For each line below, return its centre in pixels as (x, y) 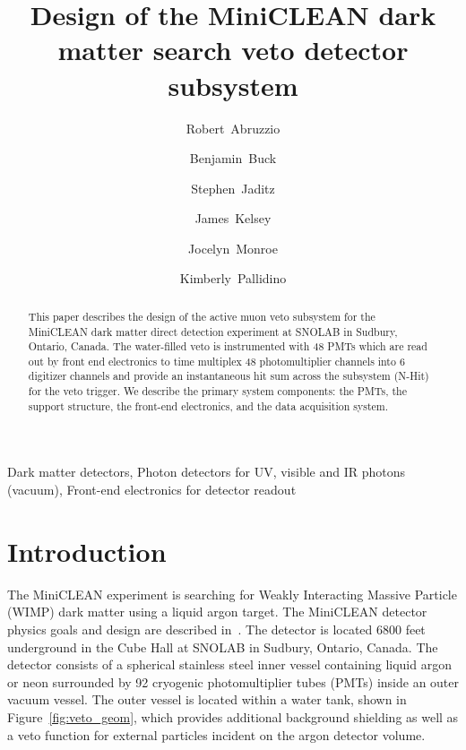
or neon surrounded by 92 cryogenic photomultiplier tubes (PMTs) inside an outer (233, 681)
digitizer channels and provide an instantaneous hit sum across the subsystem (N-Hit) (229, 376)
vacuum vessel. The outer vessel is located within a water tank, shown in (207, 699)
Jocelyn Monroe (233, 248)
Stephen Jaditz (233, 188)
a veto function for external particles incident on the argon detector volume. (216, 734)
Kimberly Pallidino (233, 278)
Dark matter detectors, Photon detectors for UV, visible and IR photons (207, 472)
